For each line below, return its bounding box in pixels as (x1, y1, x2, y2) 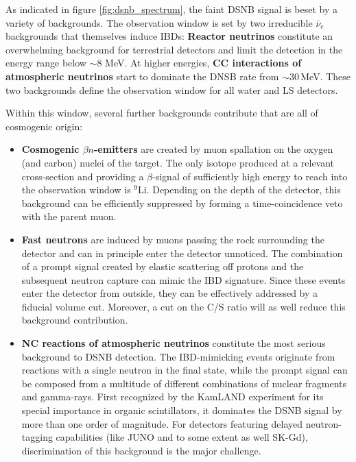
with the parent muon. (21, 209, 117, 223)
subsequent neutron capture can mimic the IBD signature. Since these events (21, 272, 346, 287)
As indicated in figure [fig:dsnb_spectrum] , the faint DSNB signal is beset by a (5, 2, 337, 16)
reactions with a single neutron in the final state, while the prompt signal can (21, 363, 348, 377)
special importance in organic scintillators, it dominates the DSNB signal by (21, 403, 342, 417)
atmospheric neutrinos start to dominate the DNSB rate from (5, 69, 279, 83)
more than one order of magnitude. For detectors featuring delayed (21, 416, 303, 430)
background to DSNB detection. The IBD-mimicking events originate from (21, 349, 335, 363)
